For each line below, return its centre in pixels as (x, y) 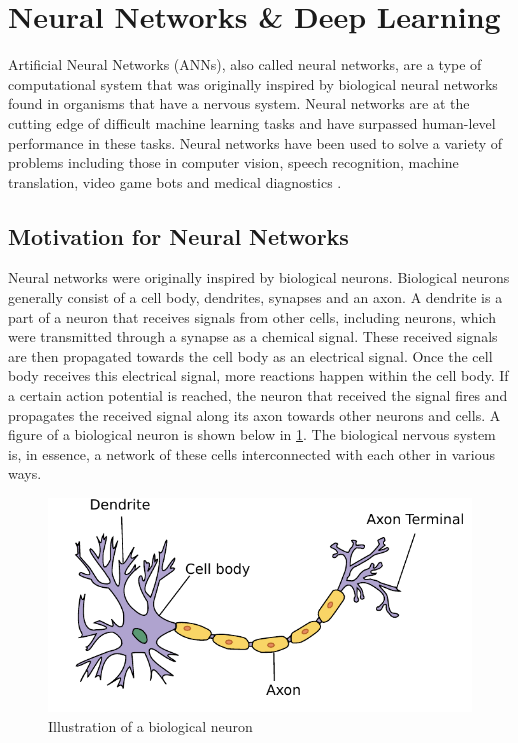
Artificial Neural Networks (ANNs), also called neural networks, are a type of (245, 64)
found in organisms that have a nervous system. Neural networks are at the (239, 103)
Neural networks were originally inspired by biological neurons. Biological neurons (259, 277)
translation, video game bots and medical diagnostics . (175, 181)
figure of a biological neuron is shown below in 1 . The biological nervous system (252, 434)
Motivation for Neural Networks (178, 235)
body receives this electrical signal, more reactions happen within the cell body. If (258, 375)
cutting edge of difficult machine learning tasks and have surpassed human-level (252, 122)
